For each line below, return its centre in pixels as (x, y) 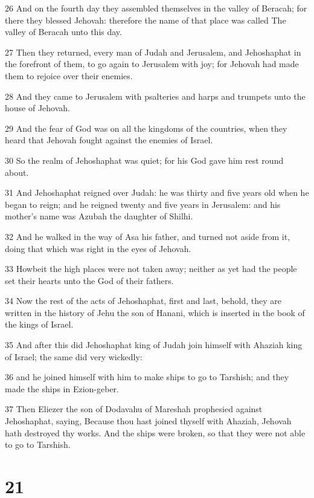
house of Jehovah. (37, 108)
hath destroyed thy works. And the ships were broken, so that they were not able (155, 432)
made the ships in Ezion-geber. (62, 388)
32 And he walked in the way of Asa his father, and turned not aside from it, (148, 236)
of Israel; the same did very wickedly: (74, 356)
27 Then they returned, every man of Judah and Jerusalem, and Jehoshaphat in (153, 52)
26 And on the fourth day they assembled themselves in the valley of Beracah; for (156, 8)
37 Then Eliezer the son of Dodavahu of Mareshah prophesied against (134, 409)
